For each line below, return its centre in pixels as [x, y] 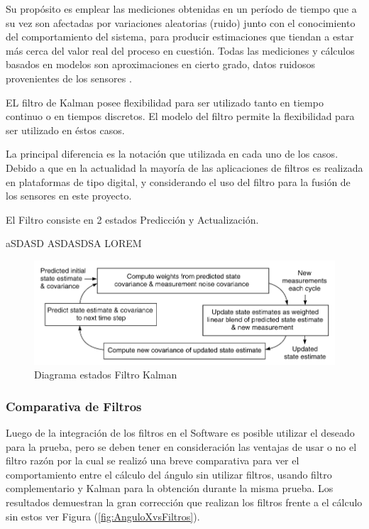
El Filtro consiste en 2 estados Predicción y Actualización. [132, 219]
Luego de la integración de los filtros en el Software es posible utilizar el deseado [180, 433]
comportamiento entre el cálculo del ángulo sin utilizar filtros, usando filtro [169, 474]
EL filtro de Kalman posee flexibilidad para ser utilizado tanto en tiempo [165, 102]
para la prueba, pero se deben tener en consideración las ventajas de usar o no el [181, 446]
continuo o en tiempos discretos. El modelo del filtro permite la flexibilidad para [180, 116]
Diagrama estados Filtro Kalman [106, 375]
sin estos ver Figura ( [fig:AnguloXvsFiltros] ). [103, 516]
